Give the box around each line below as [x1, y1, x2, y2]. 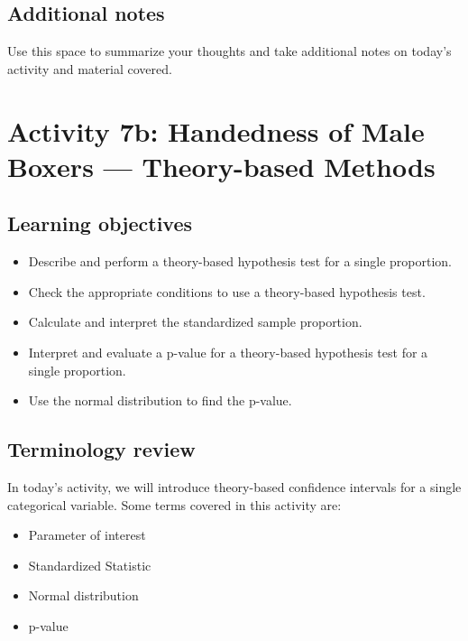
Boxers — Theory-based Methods [7, 147, 436, 184]
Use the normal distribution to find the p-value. [28, 391, 292, 410]
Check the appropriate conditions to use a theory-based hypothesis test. [28, 282, 426, 301]
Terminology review [7, 435, 196, 463]
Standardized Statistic [28, 555, 151, 574]
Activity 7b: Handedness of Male [7, 112, 425, 149]
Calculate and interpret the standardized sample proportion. [28, 312, 362, 331]
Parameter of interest [28, 525, 146, 544]
